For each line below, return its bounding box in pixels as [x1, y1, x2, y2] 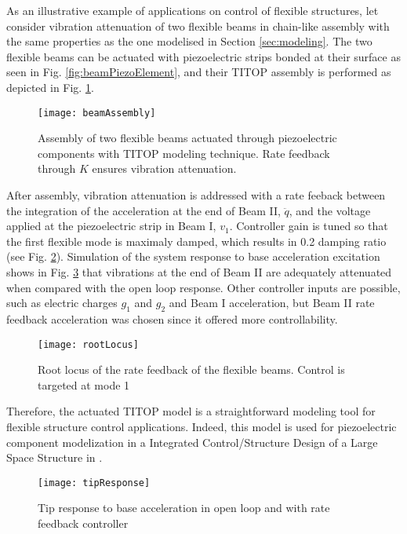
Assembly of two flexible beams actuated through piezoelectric [38, 130, 337, 146]
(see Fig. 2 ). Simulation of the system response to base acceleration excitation [6, 248, 380, 265]
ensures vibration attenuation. [92, 160, 237, 177]
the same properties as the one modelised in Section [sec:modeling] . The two [6, 33, 372, 49]
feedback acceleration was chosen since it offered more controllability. [6, 310, 338, 327]
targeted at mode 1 [38, 376, 130, 393]
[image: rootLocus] [38, 338, 139, 350]
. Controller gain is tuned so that [229, 218, 388, 234]
